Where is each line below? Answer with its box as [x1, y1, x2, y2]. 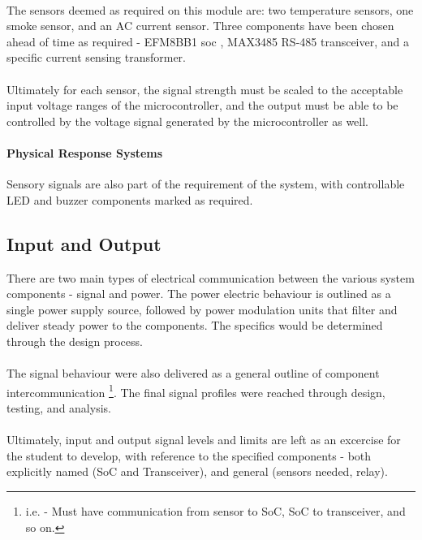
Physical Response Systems [6, 144, 163, 161]
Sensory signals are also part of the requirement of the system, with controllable [6, 175, 405, 192]
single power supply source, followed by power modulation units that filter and [6, 300, 398, 318]
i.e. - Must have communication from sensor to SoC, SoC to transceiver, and [25, 502, 406, 519]
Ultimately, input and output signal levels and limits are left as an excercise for [6, 431, 401, 448]
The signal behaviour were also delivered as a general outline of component [6, 365, 380, 382]
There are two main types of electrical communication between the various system [6, 269, 415, 286]
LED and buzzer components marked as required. [6, 191, 253, 208]
